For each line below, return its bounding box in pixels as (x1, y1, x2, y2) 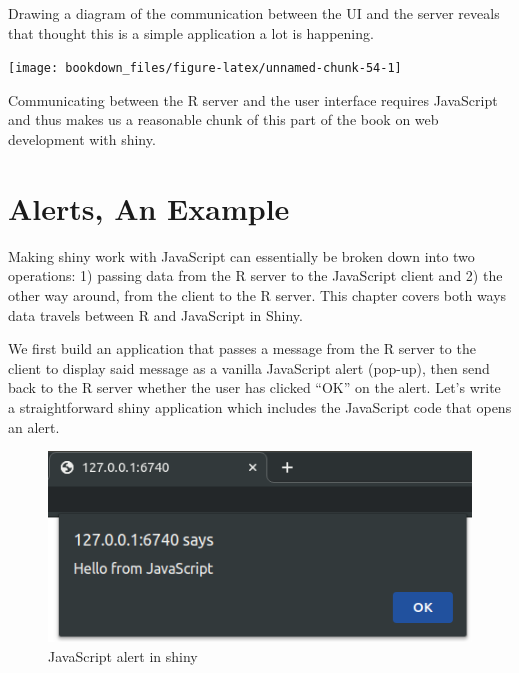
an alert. (8, 416, 60, 437)
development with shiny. (8, 129, 156, 150)
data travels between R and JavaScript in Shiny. (8, 304, 303, 325)
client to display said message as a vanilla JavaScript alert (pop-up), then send (8, 357, 490, 378)
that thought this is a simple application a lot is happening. (8, 22, 374, 43)
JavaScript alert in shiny (48, 645, 198, 666)
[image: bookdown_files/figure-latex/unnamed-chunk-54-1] (8, 61, 402, 76)
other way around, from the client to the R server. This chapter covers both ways (8, 284, 507, 305)
